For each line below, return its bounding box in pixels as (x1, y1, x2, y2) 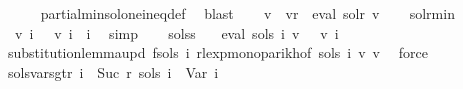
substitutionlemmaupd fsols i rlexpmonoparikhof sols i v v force (7, 42, 428, 63)
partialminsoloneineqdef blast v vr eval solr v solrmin (40, 3, 455, 23)
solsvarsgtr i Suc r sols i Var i (7, 61, 219, 82)
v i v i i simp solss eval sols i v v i (14, 22, 339, 43)
